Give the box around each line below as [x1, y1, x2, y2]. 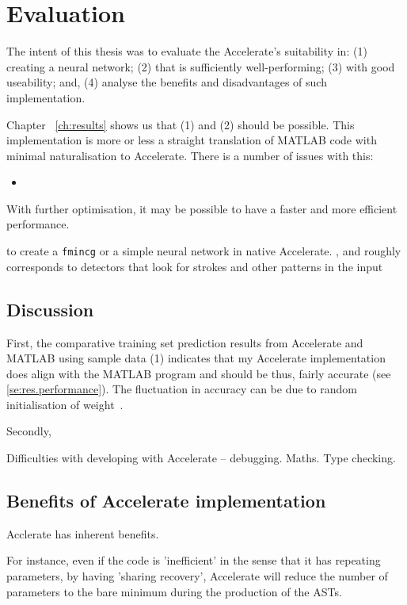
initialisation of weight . [6, 396, 124, 412]
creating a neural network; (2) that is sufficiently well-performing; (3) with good [6, 58, 395, 75]
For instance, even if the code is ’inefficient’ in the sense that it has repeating [6, 552, 381, 569]
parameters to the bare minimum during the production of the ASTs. [6, 583, 342, 599]
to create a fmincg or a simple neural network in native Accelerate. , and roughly [6, 243, 401, 259]
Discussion [6, 297, 94, 321]
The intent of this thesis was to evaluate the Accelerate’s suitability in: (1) [6, 43, 367, 59]
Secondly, [6, 423, 51, 439]
